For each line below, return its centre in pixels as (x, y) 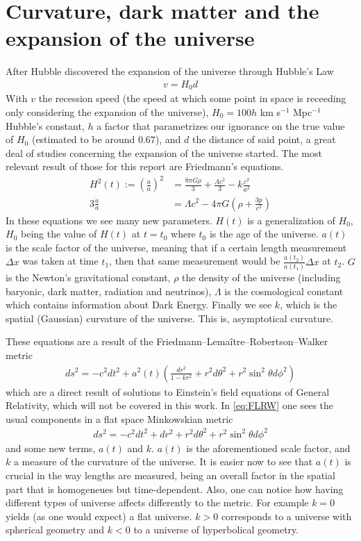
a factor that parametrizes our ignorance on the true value (221, 125)
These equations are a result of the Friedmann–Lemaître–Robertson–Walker (167, 341)
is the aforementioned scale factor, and (268, 448)
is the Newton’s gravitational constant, (88, 277)
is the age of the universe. (264, 234)
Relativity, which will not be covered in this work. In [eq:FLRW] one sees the (170, 405)
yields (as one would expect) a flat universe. (99, 516)
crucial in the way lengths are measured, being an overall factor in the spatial (170, 475)
